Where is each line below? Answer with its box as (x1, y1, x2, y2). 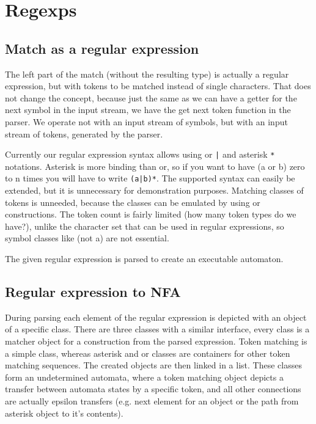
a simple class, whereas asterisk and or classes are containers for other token (5, 346, 290, 359)
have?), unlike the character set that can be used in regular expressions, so (5, 219, 284, 232)
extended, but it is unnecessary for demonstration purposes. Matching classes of (5, 184, 304, 197)
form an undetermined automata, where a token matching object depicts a (5, 370, 284, 383)
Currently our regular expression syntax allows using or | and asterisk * (5, 148, 275, 161)
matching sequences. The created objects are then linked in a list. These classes (5, 359, 302, 371)
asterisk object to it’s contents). (5, 406, 123, 419)
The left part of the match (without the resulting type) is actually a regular (5, 67, 289, 80)
